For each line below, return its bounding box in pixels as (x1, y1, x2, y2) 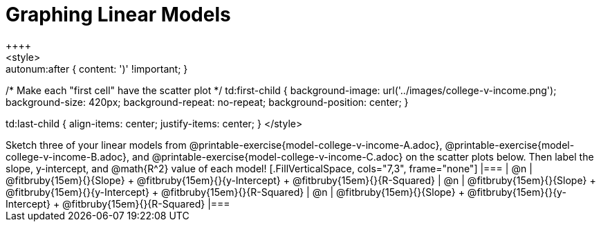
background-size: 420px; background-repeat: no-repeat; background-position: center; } (6, 96, 409, 108)
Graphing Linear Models (6, 3, 231, 26)
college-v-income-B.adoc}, (6, 150, 130, 163)
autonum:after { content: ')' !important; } (6, 62, 188, 75)
